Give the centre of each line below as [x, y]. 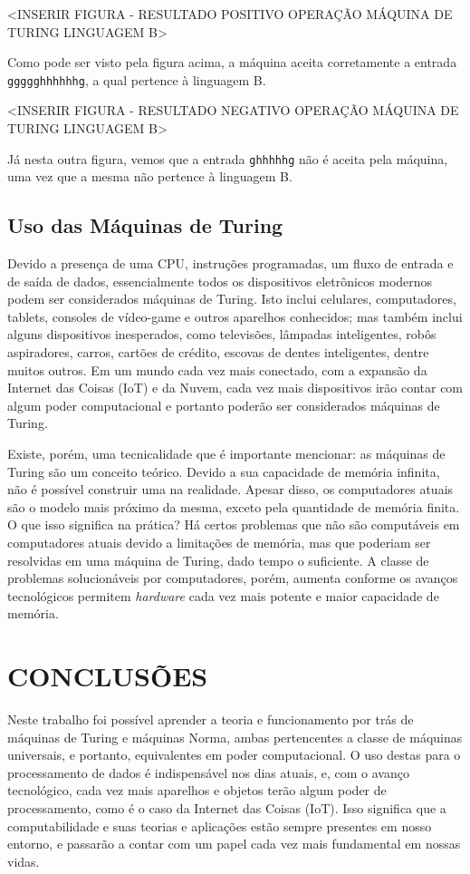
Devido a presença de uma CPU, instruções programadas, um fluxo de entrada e [230, 263]
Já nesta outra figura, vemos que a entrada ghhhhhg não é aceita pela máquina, [228, 158]
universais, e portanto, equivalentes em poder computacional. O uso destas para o [234, 755]
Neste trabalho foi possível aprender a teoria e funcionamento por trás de [211, 719]
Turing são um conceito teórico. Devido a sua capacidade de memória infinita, [224, 471]
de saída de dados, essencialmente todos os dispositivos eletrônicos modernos [220, 281]
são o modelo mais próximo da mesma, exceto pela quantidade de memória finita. [234, 506]
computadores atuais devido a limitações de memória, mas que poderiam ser [219, 542]
